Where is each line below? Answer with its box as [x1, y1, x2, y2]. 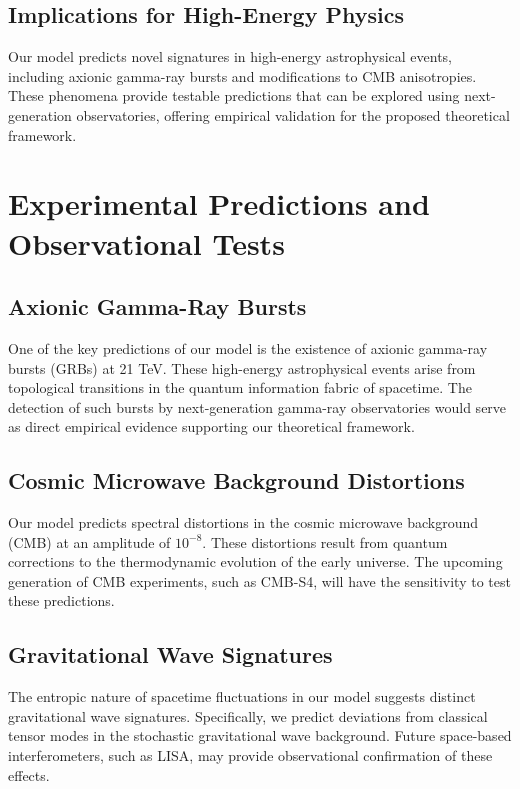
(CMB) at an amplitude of [8, 531, 171, 552]
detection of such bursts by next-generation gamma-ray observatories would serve [8, 396, 507, 417]
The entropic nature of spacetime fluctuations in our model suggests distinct [8, 686, 476, 707]
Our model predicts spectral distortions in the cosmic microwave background [8, 512, 478, 533]
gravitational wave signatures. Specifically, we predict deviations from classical [8, 705, 488, 726]
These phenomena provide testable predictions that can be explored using [8, 85, 460, 106]
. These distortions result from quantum [202, 531, 448, 552]
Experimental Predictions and [8, 183, 430, 224]
